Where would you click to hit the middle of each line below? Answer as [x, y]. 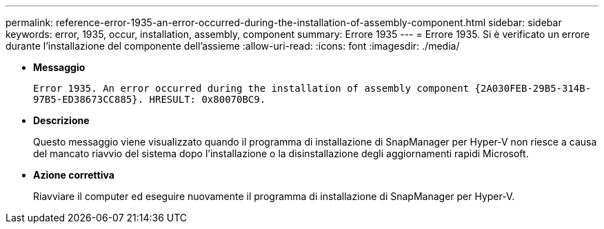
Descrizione [61, 120]
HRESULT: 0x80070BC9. [208, 99]
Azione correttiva [74, 175]
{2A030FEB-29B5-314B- [533, 88]
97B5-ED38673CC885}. [89, 99]
